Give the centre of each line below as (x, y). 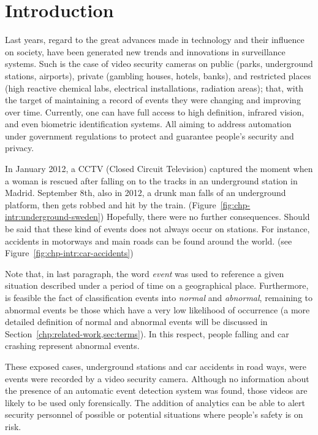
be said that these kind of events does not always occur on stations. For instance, (157, 229)
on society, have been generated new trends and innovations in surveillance (145, 51)
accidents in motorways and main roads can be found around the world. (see (149, 241)
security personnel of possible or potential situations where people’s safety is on (154, 414)
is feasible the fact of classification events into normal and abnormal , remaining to (159, 297)
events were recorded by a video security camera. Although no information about (157, 378)
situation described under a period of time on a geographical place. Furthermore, (157, 285)
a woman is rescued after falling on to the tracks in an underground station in (151, 180)
